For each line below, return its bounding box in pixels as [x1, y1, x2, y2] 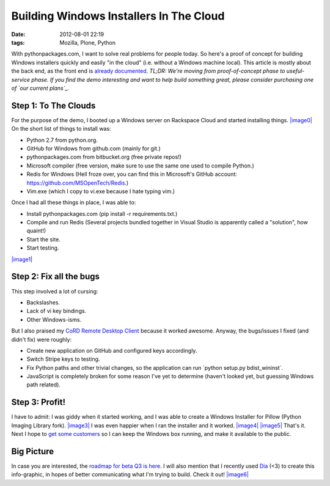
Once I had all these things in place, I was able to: [11, 199, 136, 206]
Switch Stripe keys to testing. [26, 355, 100, 363]
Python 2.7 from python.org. [26, 136, 98, 144]
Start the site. [26, 235, 61, 243]
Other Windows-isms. [26, 315, 82, 323]
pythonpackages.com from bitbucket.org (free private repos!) [26, 153, 182, 161]
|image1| [11, 256, 33, 263]
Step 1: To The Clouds [11, 100, 96, 111]
